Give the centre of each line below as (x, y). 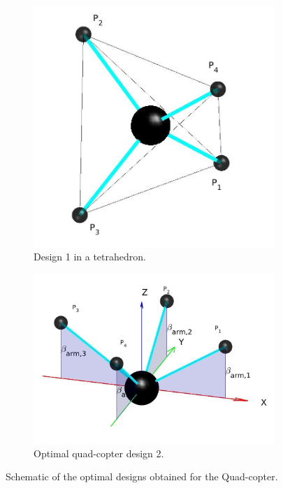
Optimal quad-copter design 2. (99, 453)
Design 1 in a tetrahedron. (90, 257)
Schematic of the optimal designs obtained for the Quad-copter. (142, 476)
